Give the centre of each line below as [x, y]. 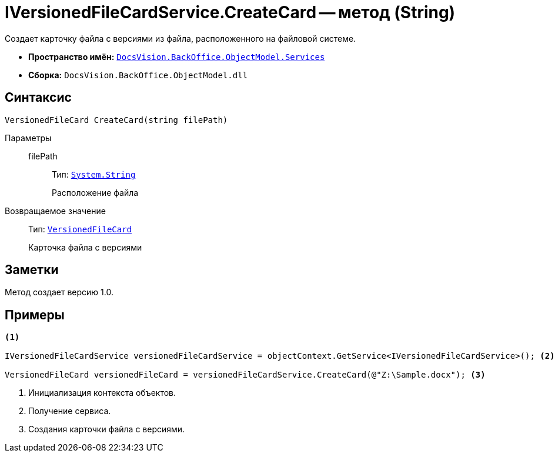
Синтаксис [38, 98]
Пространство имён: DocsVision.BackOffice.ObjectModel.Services [177, 56]
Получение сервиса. [70, 411]
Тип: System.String [94, 174]
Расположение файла [95, 192]
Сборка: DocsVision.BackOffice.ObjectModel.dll [138, 75]
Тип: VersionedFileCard [80, 229]
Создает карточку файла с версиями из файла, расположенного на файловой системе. [180, 38]
